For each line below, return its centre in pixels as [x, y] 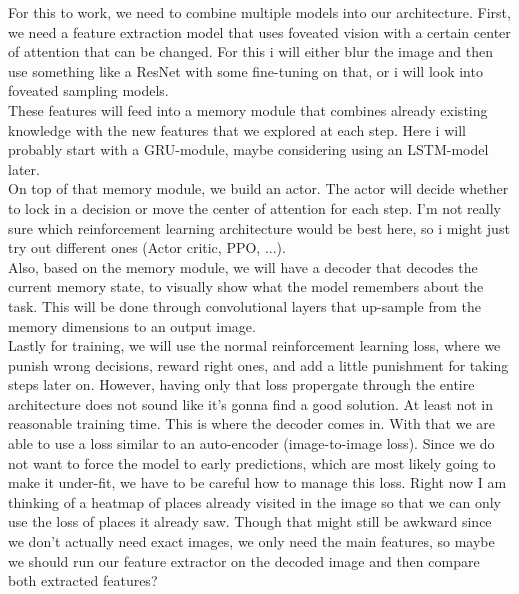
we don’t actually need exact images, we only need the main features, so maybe [251, 541]
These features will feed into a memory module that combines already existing [248, 109]
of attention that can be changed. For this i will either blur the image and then [250, 51]
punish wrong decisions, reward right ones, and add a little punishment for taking [258, 364]
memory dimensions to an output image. [132, 325]
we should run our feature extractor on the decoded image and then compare [244, 560]
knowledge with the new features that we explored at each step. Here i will [237, 129]
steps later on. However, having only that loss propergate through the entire [241, 384]
